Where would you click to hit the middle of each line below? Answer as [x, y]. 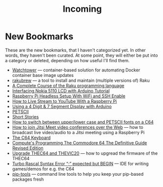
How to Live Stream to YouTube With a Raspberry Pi [64, 101]
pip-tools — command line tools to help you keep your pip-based [78, 174]
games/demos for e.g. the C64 [43, 169]
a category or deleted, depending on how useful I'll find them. [67, 60]
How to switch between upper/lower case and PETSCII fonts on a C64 [83, 122]
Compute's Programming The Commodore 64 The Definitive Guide [80, 142]
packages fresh [28, 179]
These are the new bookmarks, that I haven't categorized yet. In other [75, 50]
